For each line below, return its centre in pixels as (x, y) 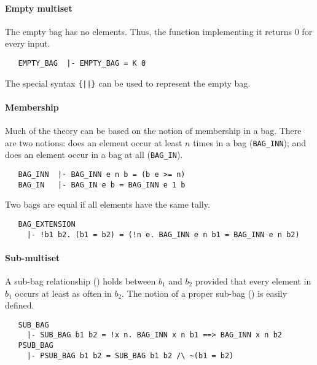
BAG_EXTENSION (47, 224)
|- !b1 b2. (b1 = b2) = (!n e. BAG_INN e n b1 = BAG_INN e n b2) (163, 234)
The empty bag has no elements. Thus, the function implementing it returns (149, 31)
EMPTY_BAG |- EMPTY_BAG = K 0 (82, 63)
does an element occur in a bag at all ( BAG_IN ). (94, 155)
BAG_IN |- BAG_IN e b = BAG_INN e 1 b (102, 185)
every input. (28, 43)
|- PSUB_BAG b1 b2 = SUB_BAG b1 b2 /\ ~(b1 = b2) (130, 355)
